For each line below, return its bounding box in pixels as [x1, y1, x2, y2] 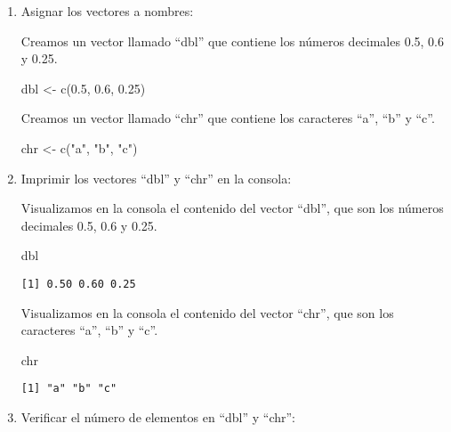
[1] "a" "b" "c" [20, 382, 117, 395]
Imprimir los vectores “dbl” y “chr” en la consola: [20, 168, 292, 187]
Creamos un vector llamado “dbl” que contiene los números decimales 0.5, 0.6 [20, 31, 444, 50]
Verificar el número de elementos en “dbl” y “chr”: [20, 408, 295, 427]
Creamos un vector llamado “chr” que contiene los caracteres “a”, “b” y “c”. [20, 109, 435, 127]
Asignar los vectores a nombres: [20, 2, 194, 20]
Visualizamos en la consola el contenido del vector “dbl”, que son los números [20, 199, 444, 217]
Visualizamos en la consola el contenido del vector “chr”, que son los [20, 303, 394, 322]
